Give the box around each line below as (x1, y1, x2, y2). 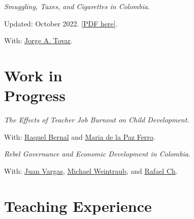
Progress (4, 85, 66, 106)
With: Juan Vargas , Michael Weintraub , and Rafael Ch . (4, 165, 178, 176)
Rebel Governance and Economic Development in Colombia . (4, 148, 190, 159)
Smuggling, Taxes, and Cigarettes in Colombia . (4, 1, 150, 11)
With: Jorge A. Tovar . (4, 35, 73, 46)
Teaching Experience (4, 195, 152, 216)
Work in (4, 65, 62, 85)
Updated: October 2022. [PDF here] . (4, 18, 118, 28)
